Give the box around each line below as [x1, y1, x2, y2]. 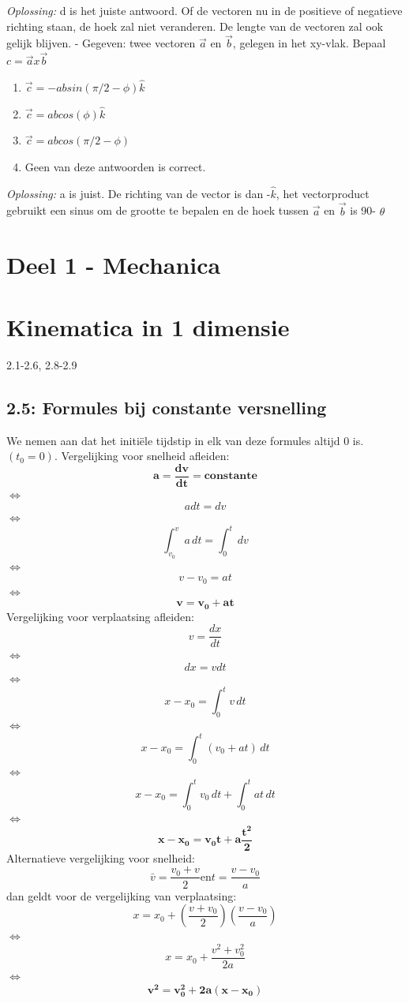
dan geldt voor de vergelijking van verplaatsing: [6, 887, 237, 904]
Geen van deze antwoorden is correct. [24, 159, 206, 175]
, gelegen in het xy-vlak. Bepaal [232, 35, 386, 51]
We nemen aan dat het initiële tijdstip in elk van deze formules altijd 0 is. [6, 432, 364, 448]
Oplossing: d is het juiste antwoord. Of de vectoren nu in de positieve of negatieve [6, 2, 403, 18]
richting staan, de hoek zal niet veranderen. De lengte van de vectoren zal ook [6, 17, 384, 34]
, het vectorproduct [276, 185, 370, 201]
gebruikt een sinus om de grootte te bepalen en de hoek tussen [6, 202, 310, 219]
